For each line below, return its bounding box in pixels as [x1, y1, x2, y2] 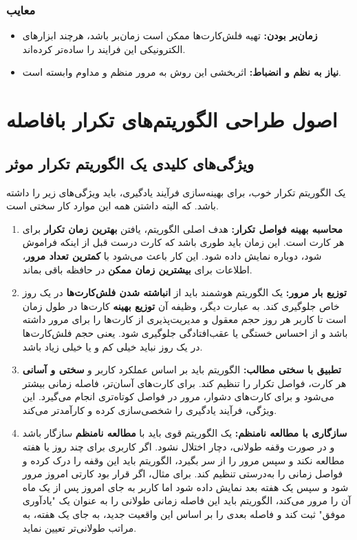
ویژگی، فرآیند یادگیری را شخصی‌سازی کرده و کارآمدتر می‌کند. [22, 402, 277, 417]
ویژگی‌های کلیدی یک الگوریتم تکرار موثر [6, 152, 255, 174]
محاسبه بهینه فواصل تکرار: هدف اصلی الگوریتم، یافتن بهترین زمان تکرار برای [22, 221, 343, 236]
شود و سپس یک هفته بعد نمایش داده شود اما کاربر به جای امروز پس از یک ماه [22, 479, 349, 494]
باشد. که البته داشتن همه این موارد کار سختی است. [6, 198, 219, 213]
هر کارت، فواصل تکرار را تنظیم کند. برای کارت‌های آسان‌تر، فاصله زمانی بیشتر [22, 375, 347, 390]
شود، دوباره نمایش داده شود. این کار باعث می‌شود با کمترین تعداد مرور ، [22, 248, 322, 262]
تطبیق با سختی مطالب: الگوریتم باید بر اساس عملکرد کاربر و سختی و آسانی [22, 362, 342, 377]
